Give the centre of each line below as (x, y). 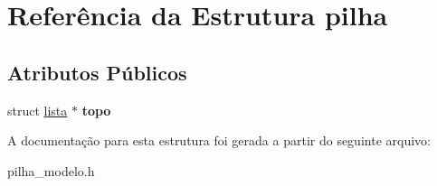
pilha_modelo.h (51, 170)
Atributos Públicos (97, 72)
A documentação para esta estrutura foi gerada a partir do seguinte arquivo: (219, 140)
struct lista (38, 110)
